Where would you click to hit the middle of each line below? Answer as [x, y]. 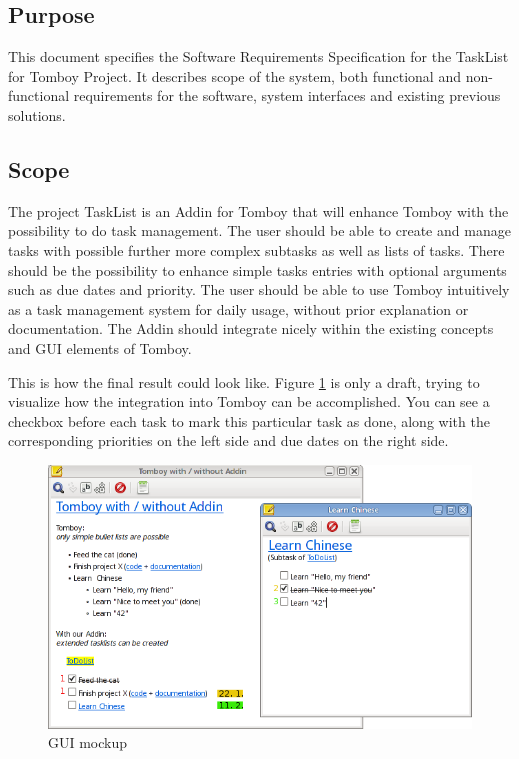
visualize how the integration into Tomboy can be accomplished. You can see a [249, 401]
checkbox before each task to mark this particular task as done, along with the [249, 420]
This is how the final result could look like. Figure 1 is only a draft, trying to [244, 381]
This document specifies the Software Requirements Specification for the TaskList [258, 56]
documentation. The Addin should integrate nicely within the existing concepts [251, 328]
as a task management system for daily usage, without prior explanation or [238, 308]
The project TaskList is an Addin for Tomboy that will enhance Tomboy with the [258, 210]
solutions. [37, 114]
